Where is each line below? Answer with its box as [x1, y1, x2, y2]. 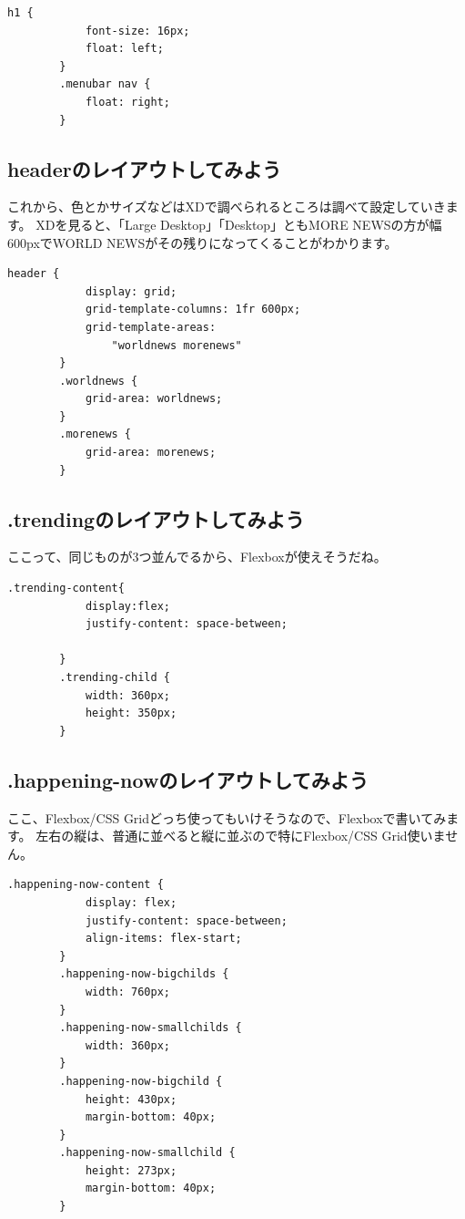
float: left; [85, 42, 164, 56]
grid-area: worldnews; [85, 392, 223, 406]
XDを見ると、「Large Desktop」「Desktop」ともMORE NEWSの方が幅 [35, 214, 442, 233]
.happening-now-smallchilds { [59, 1021, 242, 1035]
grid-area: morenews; [85, 446, 217, 460]
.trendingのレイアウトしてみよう [7, 504, 305, 532]
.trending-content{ [7, 582, 125, 595]
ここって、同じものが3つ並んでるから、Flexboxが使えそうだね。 [7, 547, 387, 566]
